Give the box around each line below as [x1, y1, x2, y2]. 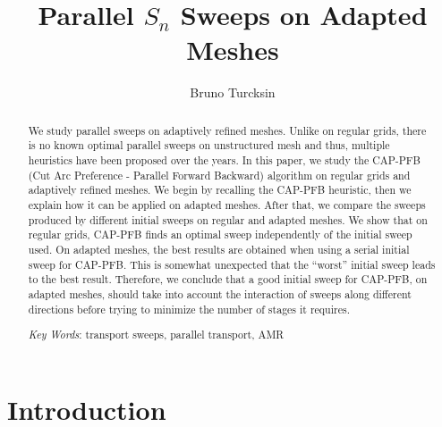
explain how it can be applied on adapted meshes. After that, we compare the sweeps [28, 197, 426, 212]
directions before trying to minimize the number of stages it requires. [28, 301, 350, 316]
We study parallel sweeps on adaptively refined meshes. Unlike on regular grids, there [28, 122, 427, 138]
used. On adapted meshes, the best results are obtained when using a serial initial [28, 241, 410, 256]
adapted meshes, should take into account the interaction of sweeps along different [28, 286, 412, 301]
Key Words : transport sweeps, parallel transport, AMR [28, 327, 285, 342]
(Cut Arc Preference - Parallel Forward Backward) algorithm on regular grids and [28, 167, 411, 182]
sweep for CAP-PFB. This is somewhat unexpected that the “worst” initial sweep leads [28, 256, 436, 272]
